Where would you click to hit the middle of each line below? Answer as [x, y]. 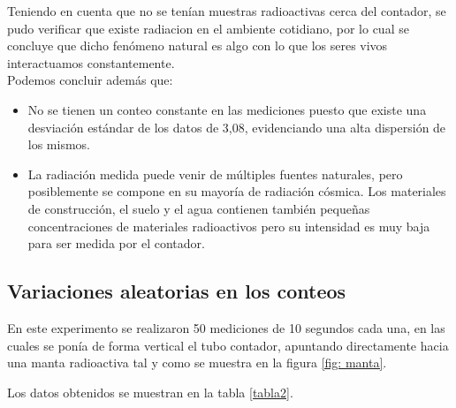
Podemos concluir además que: [90, 80]
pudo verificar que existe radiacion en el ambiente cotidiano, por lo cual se [208, 28]
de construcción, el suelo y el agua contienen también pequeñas [199, 208]
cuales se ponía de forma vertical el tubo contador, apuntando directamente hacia [228, 345]
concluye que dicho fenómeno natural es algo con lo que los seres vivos [198, 45]
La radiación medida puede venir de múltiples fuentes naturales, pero [215, 174]
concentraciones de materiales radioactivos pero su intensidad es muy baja [229, 226]
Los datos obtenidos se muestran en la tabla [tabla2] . [150, 392]
